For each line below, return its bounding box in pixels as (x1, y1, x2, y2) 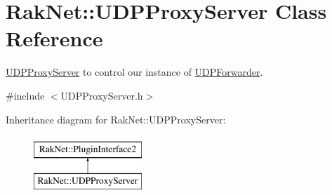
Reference (6, 24, 103, 53)
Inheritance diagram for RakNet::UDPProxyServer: (6, 112, 226, 126)
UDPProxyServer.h (60, 88, 143, 102)
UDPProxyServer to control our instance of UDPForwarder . (6, 65, 263, 79)
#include (6, 88, 45, 102)
